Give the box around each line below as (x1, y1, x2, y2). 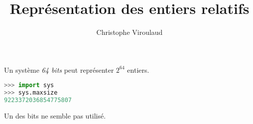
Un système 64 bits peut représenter (4, 64, 114, 75)
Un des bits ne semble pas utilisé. (4, 110, 106, 121)
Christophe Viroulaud (96, 27, 163, 37)
